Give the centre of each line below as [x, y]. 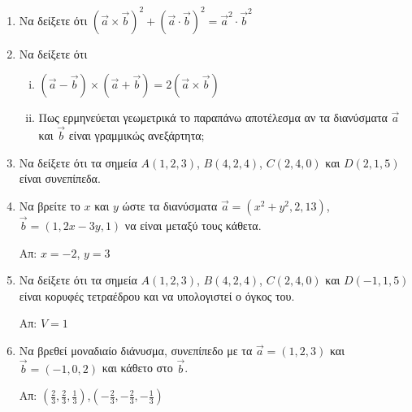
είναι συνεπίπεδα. [60, 178]
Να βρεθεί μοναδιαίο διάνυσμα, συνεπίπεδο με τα [136, 350]
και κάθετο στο [137, 368]
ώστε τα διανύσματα [170, 205]
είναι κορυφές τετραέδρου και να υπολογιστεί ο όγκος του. [157, 295]
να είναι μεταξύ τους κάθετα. [193, 225]
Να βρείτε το [50, 205]
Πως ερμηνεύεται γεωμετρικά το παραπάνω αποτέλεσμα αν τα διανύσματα [213, 117]
